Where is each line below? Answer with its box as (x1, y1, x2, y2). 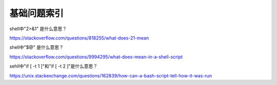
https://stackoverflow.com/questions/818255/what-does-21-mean (9, 35, 149, 41)
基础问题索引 (9, 8, 64, 19)
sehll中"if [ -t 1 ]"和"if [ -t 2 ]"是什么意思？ (9, 63, 98, 69)
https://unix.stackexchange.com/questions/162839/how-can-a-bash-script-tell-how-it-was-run (9, 72, 212, 79)
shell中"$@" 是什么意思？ (9, 44, 64, 51)
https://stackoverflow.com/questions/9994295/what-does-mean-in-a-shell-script (9, 54, 183, 60)
